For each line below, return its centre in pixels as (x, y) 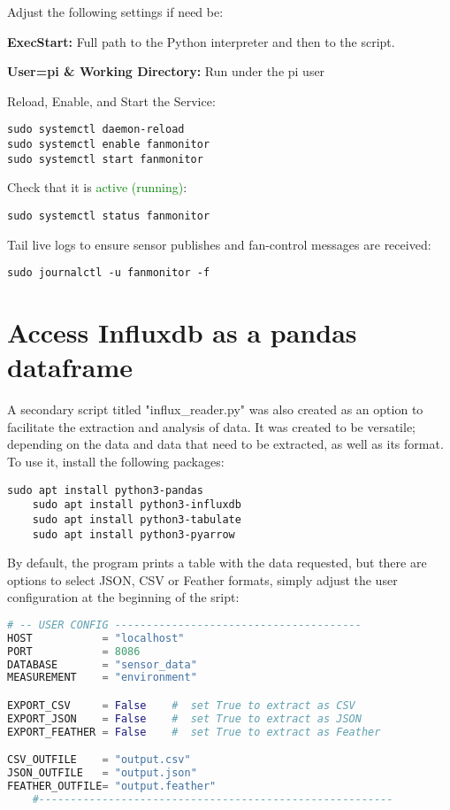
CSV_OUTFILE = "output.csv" (99, 760)
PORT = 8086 (74, 651)
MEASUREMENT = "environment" (102, 678)
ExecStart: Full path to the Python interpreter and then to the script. (201, 41)
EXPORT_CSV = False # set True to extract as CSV (181, 705)
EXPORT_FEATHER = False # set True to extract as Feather (194, 732)
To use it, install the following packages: (116, 461)
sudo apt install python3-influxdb (137, 505)
